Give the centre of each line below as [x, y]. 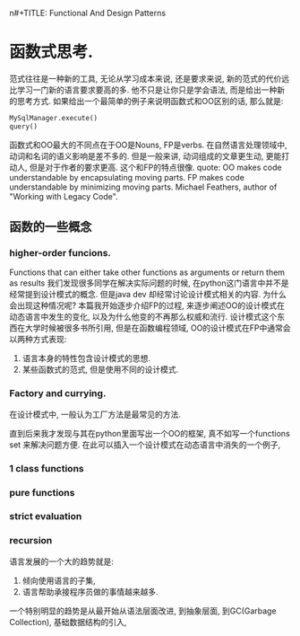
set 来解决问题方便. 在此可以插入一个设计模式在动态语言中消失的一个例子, [145, 445]
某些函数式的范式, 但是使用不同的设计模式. [100, 370]
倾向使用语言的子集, [59, 580]
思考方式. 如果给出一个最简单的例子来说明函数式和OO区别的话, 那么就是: [150, 101]
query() [24, 126]
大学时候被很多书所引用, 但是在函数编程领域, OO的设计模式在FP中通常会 [158, 328]
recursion [31, 541]
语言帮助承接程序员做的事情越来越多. [90, 591]
